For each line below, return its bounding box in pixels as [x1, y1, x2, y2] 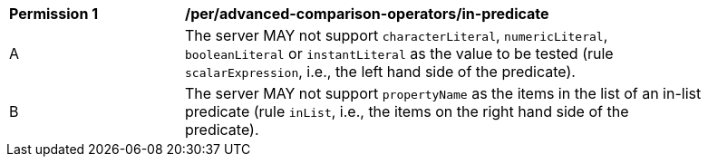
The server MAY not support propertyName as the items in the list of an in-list [185, 84, 702, 102]
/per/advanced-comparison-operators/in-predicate [185, 5, 549, 23]
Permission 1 [9, 5, 99, 23]
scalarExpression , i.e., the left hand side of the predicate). [185, 63, 576, 81]
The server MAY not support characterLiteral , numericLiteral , [185, 26, 608, 44]
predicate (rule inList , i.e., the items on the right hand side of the [185, 102, 629, 121]
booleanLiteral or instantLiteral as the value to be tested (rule [185, 44, 614, 63]
